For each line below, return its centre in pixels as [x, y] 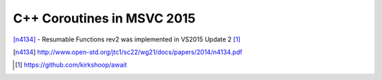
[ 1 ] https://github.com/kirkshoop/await [71, 65]
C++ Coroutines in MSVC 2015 [104, 18]
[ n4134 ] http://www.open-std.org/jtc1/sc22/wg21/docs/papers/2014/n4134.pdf [128, 52]
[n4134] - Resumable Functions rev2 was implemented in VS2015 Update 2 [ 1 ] [127, 39]
